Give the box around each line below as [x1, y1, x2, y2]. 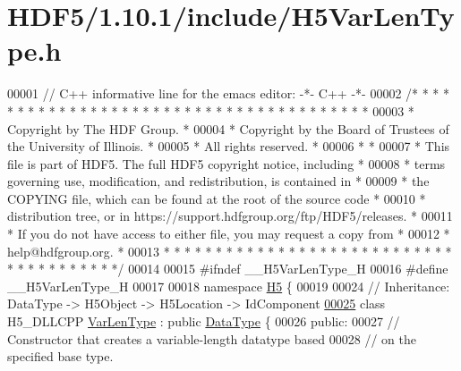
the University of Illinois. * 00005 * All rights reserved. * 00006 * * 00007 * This [7, 137, 450, 156]
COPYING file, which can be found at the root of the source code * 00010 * [7, 189, 426, 207]
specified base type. [7, 347, 114, 366]
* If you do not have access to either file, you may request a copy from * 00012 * [7, 224, 450, 243]
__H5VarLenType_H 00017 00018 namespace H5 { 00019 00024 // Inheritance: [7, 276, 450, 295]
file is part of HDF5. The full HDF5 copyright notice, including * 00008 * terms [7, 154, 446, 173]
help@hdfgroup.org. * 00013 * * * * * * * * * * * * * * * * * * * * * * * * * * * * [7, 241, 452, 260]
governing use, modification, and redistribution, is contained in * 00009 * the [7, 172, 430, 190]
